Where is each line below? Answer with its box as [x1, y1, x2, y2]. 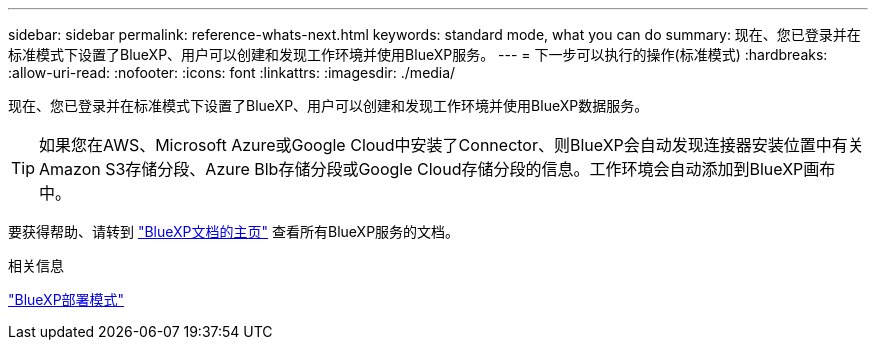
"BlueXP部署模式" [8, 291, 125, 308]
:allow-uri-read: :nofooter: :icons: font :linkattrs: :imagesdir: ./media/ [8, 64, 456, 81]
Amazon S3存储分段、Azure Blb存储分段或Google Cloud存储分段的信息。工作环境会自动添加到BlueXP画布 [39, 159, 836, 179]
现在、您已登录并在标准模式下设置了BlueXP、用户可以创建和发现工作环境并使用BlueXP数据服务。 [8, 97, 649, 114]
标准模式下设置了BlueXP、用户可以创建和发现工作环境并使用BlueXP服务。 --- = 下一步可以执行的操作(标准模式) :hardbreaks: [8, 46, 828, 63]
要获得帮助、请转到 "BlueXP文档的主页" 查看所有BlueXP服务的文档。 [8, 223, 460, 240]
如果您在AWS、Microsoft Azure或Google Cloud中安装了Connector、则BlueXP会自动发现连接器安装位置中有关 [39, 135, 864, 155]
